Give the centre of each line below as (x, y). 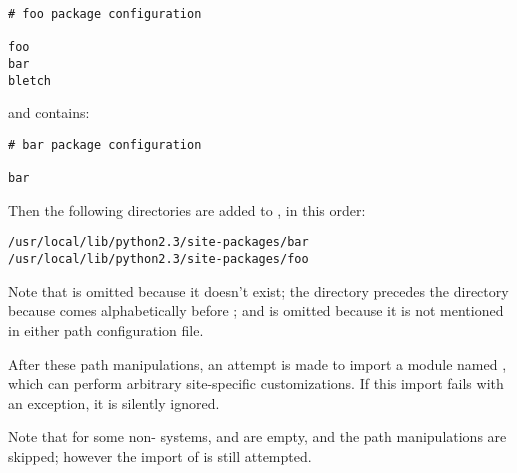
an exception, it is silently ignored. (114, 402)
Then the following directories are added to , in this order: (187, 209)
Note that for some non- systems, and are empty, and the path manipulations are (257, 436)
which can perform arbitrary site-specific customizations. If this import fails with (256, 383)
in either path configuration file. (106, 329)
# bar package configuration (105, 144)
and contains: (49, 112)
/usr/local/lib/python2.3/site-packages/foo (158, 259)
